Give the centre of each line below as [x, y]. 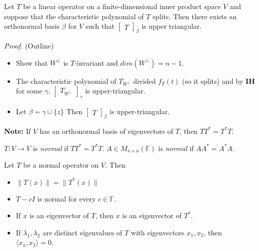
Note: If [17, 131]
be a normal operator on [61, 165]
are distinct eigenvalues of [83, 232]
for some [29, 91]
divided [144, 81]
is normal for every [67, 198]
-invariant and [96, 62]
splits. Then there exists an [195, 16]
